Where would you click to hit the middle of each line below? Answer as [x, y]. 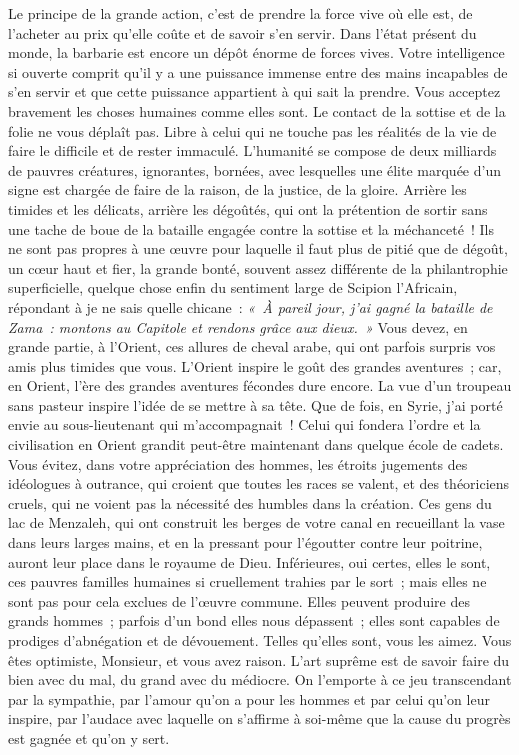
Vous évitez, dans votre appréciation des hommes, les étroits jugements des [238, 463]
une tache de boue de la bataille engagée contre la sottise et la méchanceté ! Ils [251, 228]
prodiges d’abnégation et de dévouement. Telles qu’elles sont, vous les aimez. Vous [260, 640]
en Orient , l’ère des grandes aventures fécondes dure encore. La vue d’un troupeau [260, 385]
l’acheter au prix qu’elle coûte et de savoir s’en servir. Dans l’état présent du [242, 32]
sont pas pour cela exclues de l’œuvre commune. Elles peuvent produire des [239, 600]
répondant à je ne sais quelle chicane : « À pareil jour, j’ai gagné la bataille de [250, 306]
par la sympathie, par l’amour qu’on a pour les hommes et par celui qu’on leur [249, 698]
